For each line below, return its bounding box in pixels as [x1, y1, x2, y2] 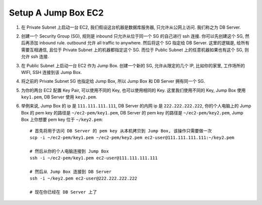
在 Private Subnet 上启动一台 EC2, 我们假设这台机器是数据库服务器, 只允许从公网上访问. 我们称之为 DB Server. [21, 24, 241, 30]
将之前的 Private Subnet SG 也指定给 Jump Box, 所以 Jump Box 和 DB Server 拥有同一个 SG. [21, 78, 205, 84]
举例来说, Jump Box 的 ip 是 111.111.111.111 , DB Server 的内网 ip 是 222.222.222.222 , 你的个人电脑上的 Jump [21, 103, 252, 109]
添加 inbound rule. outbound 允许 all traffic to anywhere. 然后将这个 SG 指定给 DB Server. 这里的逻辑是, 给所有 [29, 40, 250, 46]
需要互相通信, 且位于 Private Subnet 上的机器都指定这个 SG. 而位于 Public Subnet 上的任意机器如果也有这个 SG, [21, 47, 244, 53]
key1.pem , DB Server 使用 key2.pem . [21, 94, 97, 100]
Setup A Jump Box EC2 [9, 7, 104, 18]
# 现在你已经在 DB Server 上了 [30, 189, 97, 195]
